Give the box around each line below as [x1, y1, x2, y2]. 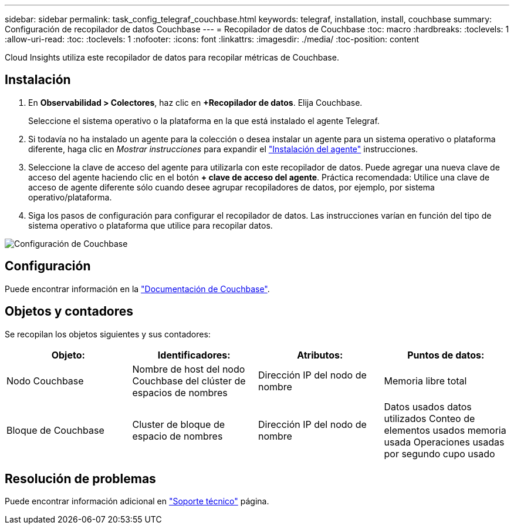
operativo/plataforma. [28, 192, 112, 202]
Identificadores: [157, 349, 231, 361]
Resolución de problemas [5, 471, 156, 486]
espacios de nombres [132, 386, 228, 399]
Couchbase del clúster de [132, 374, 246, 387]
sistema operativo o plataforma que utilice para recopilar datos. [28, 220, 273, 230]
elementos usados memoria [384, 424, 506, 436]
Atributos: [297, 349, 343, 361]
